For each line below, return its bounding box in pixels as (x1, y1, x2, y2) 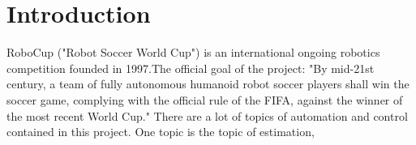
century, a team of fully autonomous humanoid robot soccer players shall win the (6, 75, 410, 92)
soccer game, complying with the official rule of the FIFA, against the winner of (6, 91, 403, 108)
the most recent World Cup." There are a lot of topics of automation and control (6, 107, 408, 124)
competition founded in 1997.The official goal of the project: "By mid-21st (6, 59, 375, 76)
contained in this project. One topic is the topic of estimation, (6, 123, 315, 140)
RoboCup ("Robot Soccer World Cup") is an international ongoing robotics (6, 44, 380, 61)
